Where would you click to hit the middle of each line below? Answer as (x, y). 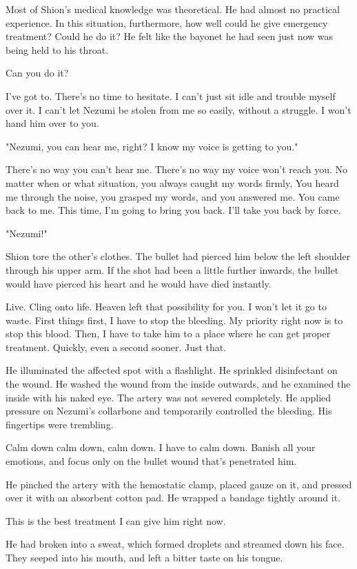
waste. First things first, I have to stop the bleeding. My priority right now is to (174, 320)
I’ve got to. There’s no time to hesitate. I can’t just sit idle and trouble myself (171, 96)
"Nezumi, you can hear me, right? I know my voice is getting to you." (152, 146)
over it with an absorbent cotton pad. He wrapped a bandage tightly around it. (173, 498)
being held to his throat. (57, 49)
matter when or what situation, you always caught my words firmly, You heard (172, 182)
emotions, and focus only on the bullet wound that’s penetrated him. (151, 461)
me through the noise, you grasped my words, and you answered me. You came (173, 196)
